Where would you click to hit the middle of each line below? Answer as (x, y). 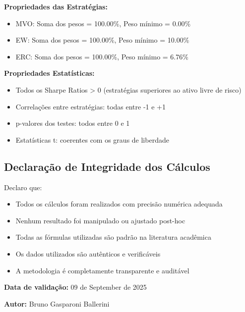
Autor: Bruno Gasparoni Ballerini (57, 303)
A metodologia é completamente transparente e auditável (102, 270)
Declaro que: (23, 187)
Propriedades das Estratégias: (56, 6)
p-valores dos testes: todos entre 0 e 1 (73, 123)
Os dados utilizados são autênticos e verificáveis (88, 253)
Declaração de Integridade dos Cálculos (107, 166)
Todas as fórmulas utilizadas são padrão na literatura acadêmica (113, 237)
